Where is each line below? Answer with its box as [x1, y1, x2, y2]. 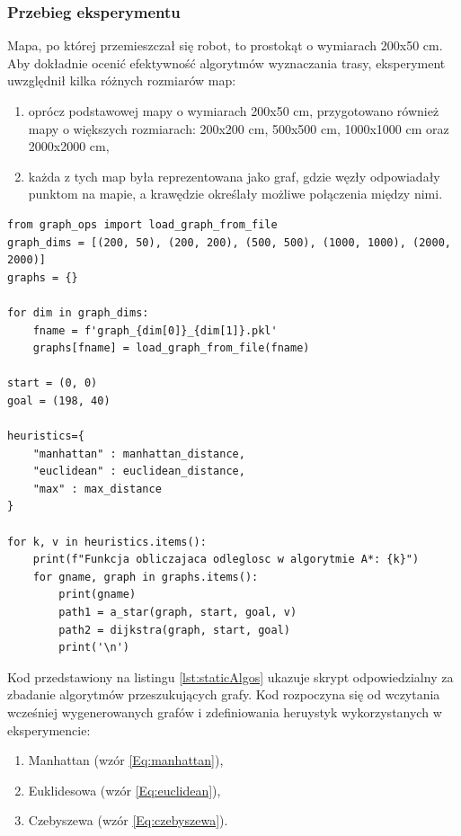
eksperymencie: [7, 720, 91, 739]
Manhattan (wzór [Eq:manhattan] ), [28, 751, 224, 769]
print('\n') [58, 641, 130, 654]
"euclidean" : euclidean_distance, [32, 465, 245, 478]
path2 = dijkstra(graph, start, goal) [58, 623, 290, 636]
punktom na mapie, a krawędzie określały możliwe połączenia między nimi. [28, 184, 443, 203]
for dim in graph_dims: [7, 306, 149, 319]
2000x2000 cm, [28, 137, 110, 156]
